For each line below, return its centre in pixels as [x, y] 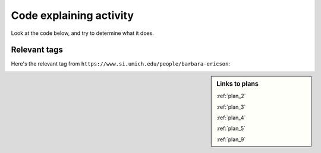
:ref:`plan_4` [231, 118]
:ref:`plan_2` [231, 96]
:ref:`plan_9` [231, 139]
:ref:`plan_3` [231, 107]
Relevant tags [37, 50]
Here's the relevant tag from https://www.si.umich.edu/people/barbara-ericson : [121, 64]
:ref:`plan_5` [231, 128]
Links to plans [237, 84]
